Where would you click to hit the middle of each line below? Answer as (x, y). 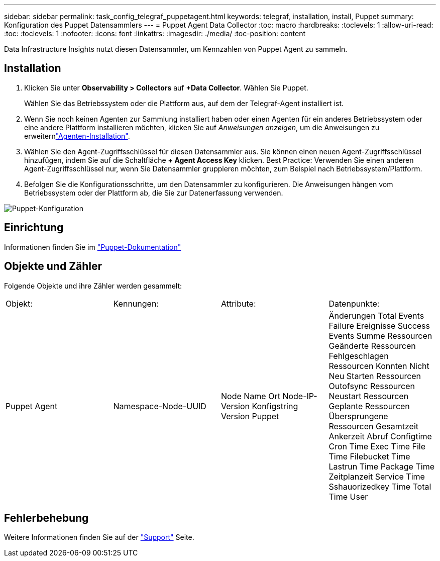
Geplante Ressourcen (369, 406)
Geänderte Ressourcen (372, 346)
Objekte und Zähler (53, 266)
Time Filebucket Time (369, 456)
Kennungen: (136, 303)
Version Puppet (250, 416)
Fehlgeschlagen (359, 356)
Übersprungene (358, 416)
